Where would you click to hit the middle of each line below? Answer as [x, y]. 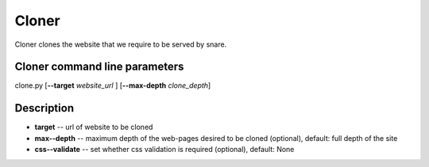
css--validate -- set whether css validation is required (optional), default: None [164, 150]
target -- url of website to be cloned [94, 127]
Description [44, 108]
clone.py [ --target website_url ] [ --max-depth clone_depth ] [113, 85]
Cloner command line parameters [99, 67]
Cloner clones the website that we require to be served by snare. [121, 44]
